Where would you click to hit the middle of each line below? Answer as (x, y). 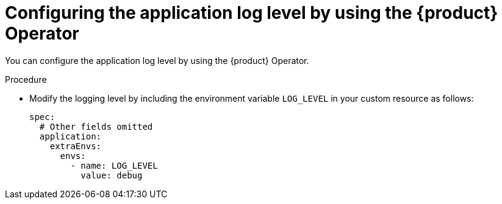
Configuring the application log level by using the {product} (252, 13)
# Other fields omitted (96, 126)
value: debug (112, 175)
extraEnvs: (76, 146)
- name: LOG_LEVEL (114, 165)
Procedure (26, 79)
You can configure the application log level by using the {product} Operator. (157, 60)
